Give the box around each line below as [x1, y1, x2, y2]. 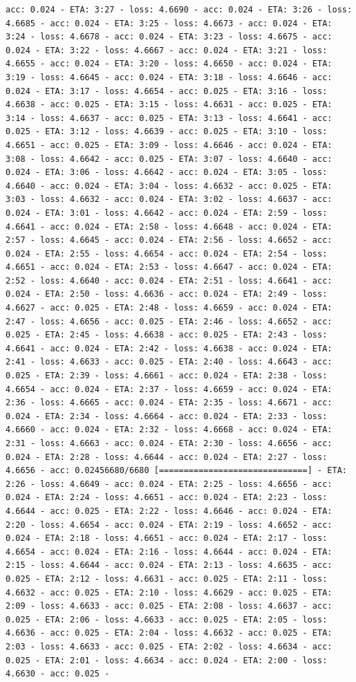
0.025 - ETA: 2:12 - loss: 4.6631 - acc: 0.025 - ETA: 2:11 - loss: [6, 573, 328, 584]
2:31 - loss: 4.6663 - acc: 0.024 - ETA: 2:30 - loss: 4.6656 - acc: [6, 439, 332, 448]
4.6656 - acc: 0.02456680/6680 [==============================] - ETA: [6, 466, 347, 476]
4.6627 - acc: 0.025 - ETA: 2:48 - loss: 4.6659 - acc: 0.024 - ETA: [6, 303, 332, 313]
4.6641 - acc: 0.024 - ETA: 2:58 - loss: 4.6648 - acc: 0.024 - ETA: [6, 221, 332, 232]
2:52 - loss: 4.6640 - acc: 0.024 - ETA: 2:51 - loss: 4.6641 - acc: [6, 275, 332, 286]
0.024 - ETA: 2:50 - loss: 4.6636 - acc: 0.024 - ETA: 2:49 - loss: [6, 289, 328, 299]
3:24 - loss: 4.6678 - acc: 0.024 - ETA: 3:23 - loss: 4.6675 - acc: [6, 32, 332, 42]
